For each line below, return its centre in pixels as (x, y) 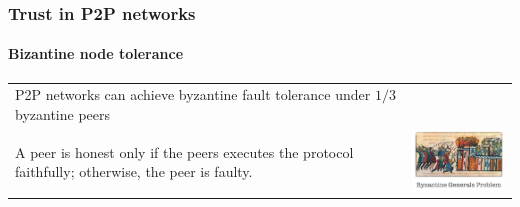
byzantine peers (63, 113)
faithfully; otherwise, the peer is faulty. (134, 171)
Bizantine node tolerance (96, 53)
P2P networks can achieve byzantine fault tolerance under (193, 94)
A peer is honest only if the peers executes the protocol (184, 151)
